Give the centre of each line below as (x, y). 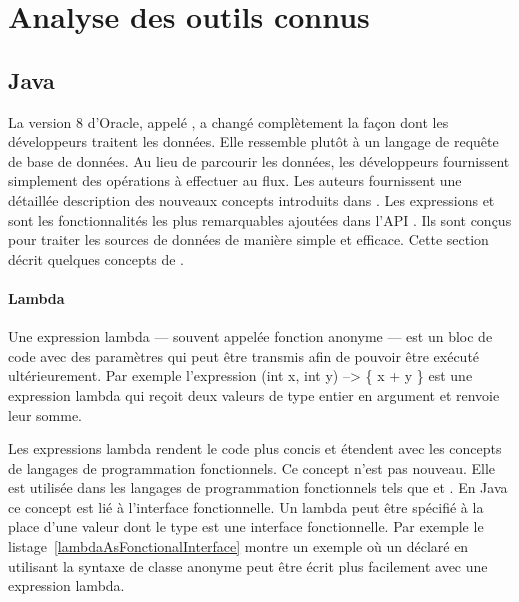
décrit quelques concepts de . (96, 258)
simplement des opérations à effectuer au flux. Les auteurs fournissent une (235, 180)
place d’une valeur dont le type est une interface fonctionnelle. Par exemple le (246, 526)
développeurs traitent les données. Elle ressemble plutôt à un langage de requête (253, 141)
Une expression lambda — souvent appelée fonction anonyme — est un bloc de (250, 336)
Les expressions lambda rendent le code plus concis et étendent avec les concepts (255, 448)
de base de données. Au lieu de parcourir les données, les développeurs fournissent (259, 160)
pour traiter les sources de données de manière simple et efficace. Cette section (248, 239)
